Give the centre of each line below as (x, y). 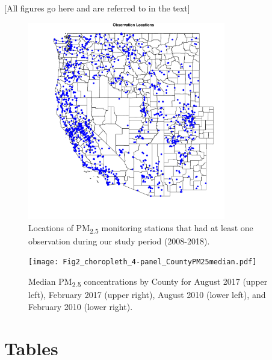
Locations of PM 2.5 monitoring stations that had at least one (141, 228)
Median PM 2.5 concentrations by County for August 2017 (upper (148, 282)
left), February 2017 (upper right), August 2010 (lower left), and (147, 295)
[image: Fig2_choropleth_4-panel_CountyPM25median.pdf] (143, 262)
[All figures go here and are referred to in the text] (97, 8)
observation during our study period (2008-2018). (119, 241)
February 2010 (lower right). (81, 306)
